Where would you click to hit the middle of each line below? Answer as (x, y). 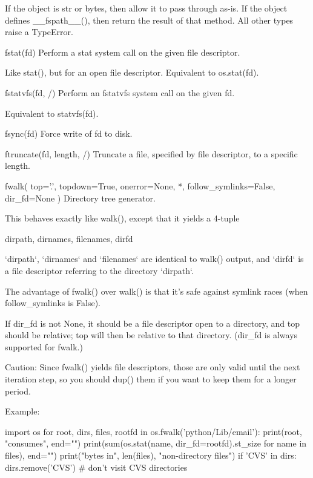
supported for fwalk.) (44, 346)
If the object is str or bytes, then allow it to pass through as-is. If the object (146, 8)
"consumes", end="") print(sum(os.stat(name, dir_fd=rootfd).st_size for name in (156, 443)
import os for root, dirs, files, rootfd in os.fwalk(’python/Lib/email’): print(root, (153, 431)
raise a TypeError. (39, 32)
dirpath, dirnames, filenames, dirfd (69, 238)
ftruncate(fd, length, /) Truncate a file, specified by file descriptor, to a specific (151, 153)
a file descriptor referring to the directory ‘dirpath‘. (99, 270)
